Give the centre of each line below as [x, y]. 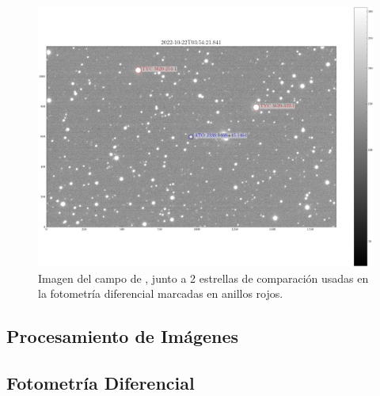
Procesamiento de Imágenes [123, 336]
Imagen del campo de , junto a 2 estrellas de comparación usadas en [203, 278]
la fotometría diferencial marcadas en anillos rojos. [161, 293]
